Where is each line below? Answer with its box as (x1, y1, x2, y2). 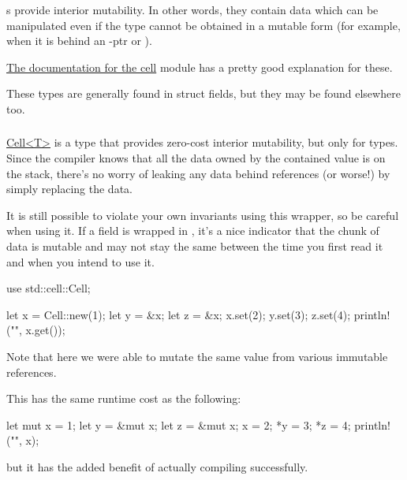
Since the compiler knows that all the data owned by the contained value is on (6, 150, 386, 166)
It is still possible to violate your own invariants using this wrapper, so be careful (6, 207, 399, 223)
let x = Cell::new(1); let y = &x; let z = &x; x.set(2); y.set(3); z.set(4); (6, 306, 351, 322)
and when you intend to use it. (6, 253, 155, 270)
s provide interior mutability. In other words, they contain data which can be (6, 2, 379, 17)
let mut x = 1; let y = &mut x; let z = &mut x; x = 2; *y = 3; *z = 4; (6, 416, 351, 433)
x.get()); (25, 322, 65, 338)
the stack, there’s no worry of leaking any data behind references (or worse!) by (6, 165, 390, 181)
